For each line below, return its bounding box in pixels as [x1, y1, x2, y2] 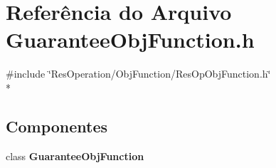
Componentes [6, 115, 108, 137]
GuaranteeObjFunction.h [6, 25, 255, 54]
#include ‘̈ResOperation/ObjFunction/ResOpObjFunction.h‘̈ [6, 66, 271, 81]
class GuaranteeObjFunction [6, 148, 144, 163]
